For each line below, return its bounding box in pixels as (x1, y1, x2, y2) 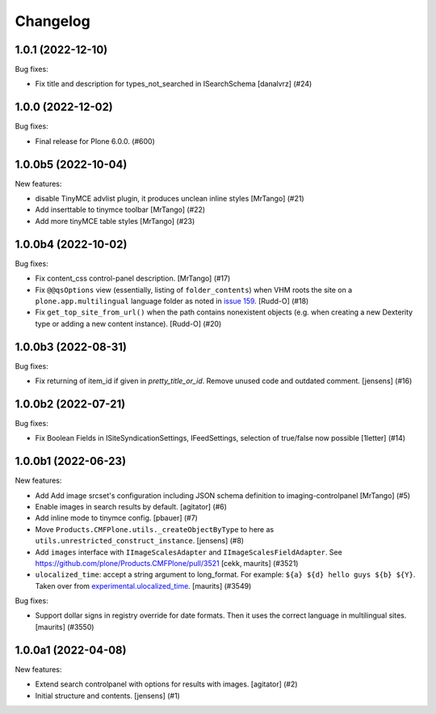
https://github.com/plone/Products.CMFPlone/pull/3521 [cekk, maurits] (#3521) (35, 558, 299, 568)
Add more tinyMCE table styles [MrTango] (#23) (35, 216, 195, 226)
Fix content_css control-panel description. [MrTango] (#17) (35, 273, 231, 283)
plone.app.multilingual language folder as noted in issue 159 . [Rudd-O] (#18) (35, 296, 309, 306)
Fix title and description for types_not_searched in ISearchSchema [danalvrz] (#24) (35, 79, 312, 89)
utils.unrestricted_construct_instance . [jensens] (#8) (35, 536, 245, 546)
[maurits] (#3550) (35, 622, 94, 632)
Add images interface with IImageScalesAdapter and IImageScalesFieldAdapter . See (35, 547, 342, 557)
